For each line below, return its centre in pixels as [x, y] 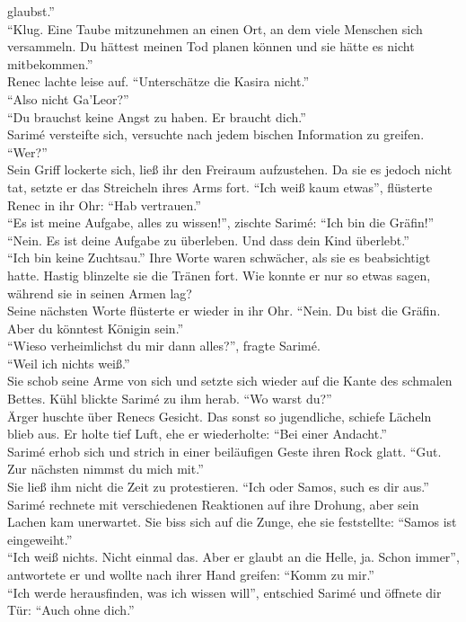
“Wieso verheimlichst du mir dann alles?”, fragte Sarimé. [164, 346]
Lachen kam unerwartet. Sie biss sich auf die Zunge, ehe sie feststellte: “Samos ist [232, 522]
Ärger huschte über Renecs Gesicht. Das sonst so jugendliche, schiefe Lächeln [220, 416]
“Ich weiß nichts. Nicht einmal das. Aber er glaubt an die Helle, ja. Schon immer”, [233, 557]
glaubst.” [31, 11]
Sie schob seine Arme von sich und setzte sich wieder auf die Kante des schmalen [230, 381]
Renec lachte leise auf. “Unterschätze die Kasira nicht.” [158, 81]
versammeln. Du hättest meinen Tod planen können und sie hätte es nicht [211, 46]
